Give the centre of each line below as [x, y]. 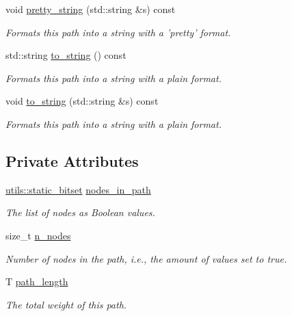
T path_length [37, 281]
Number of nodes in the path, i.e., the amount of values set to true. [146, 258]
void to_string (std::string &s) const [82, 101]
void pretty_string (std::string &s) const [91, 9]
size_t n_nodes [38, 235]
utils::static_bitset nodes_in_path [78, 189]
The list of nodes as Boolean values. [80, 212]
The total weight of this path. [66, 304]
